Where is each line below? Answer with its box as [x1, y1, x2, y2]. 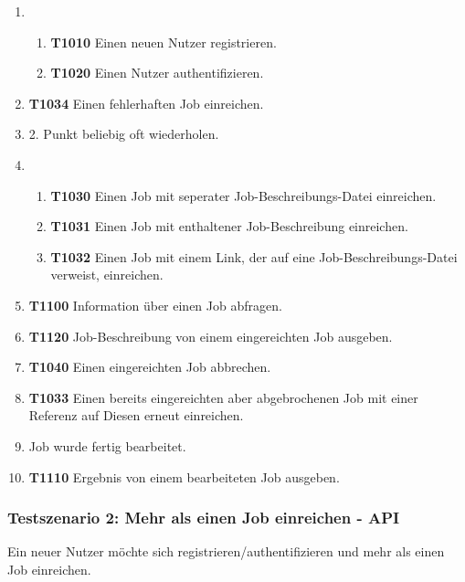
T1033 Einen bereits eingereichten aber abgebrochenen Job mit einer [28, 387, 418, 407]
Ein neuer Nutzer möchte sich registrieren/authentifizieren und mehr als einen [7, 542, 445, 561]
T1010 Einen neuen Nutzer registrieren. [50, 32, 277, 51]
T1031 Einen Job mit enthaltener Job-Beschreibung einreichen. [50, 217, 408, 236]
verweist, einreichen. [50, 265, 164, 284]
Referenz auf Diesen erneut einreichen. [28, 406, 244, 425]
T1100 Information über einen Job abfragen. [28, 295, 282, 314]
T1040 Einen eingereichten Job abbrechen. [28, 357, 271, 376]
